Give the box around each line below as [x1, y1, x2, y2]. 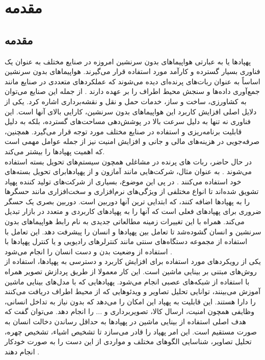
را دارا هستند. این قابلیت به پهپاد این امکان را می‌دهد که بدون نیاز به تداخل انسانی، [5, 296, 256, 306]
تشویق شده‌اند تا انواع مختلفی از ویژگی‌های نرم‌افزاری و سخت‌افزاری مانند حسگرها [5, 186, 259, 197]
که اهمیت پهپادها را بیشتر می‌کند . [5, 146, 105, 156]
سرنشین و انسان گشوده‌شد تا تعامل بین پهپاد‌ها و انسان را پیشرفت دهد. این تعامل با [5, 226, 261, 236]
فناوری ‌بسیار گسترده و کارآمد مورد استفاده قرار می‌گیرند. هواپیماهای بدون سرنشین [5, 66, 260, 77]
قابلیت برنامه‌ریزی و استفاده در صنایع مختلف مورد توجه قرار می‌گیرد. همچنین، [5, 126, 242, 136]
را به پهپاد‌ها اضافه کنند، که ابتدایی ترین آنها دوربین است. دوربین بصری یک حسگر [5, 196, 250, 206]
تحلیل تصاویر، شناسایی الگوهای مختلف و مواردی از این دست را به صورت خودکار [5, 336, 252, 347]
